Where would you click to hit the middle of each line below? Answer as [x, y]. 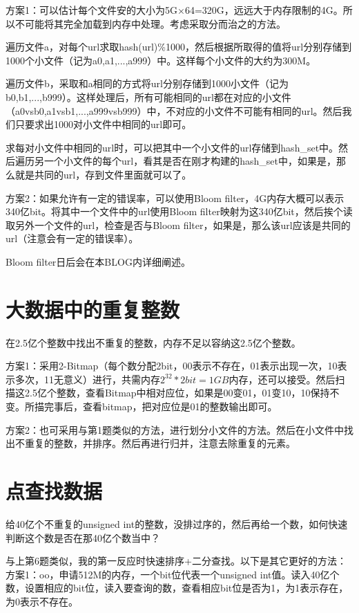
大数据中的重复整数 [93, 309]
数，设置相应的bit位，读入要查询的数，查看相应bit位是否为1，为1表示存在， [177, 588]
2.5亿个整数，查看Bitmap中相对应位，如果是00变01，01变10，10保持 [177, 393]
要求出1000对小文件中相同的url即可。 [108, 124]
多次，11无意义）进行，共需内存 [87, 379]
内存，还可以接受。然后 [282, 379]
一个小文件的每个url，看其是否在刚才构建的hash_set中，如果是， [190, 161]
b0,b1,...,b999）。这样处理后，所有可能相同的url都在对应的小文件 [148, 97]
